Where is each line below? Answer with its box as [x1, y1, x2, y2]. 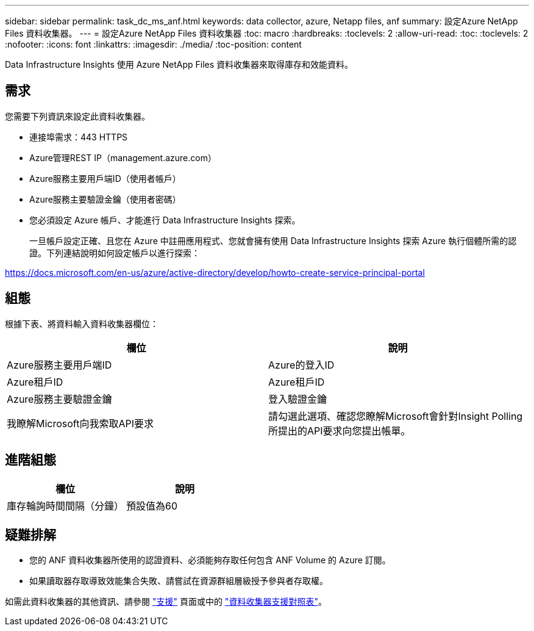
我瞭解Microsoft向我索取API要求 [7, 417, 154, 430]
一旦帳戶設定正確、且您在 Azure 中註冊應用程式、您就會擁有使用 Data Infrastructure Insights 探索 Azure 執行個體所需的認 [29, 235, 517, 246]
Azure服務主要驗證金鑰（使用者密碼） [29, 193, 181, 204]
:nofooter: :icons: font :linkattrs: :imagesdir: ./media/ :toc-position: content [5, 39, 302, 49]
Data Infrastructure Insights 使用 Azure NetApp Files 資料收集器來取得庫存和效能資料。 [5, 59, 354, 70]
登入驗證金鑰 [268, 392, 327, 405]
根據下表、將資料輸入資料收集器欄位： [5, 318, 158, 329]
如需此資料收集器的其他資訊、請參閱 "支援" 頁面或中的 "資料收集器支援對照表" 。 [5, 596, 327, 607]
